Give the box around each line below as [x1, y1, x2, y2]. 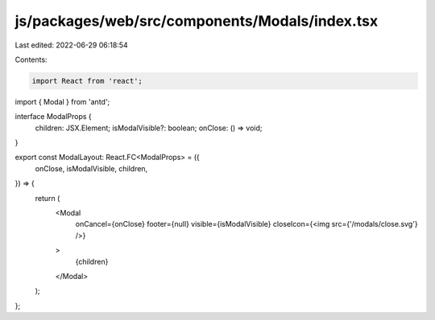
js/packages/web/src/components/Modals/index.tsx [14, 12, 379, 30]
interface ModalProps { [14, 112, 92, 121]
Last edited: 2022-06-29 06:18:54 [14, 40, 128, 50]
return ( [35, 193, 60, 203]
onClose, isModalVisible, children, [35, 163, 148, 173]
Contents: [14, 55, 48, 64]
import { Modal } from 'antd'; [14, 96, 110, 106]
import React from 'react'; [31, 76, 143, 85]
